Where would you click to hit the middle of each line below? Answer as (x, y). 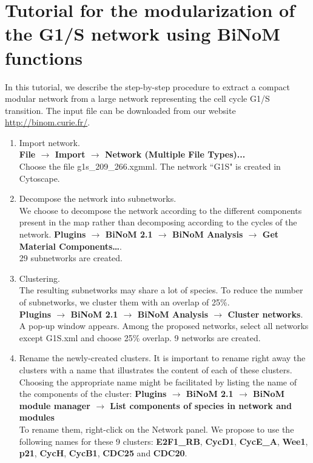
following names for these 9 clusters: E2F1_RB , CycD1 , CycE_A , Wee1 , (163, 441)
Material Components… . (70, 246)
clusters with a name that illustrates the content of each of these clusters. (156, 369)
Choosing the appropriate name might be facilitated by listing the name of (158, 381)
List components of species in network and (201, 405)
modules (37, 417)
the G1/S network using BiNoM (143, 34)
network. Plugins (52, 234)
